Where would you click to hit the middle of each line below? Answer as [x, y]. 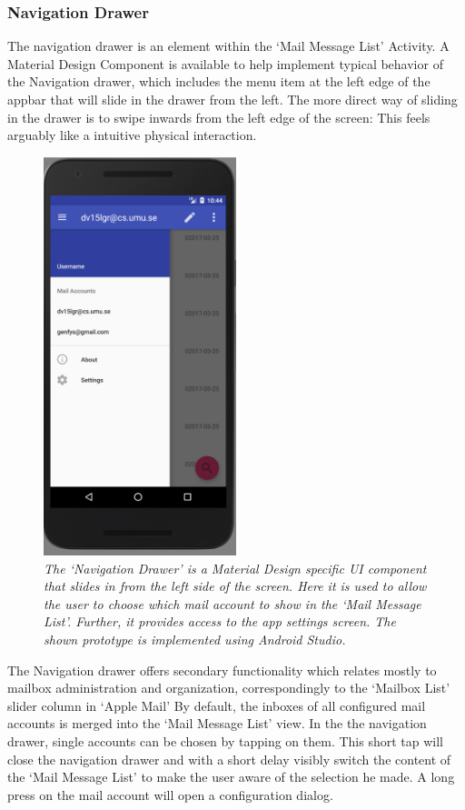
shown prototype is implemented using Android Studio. [195, 640]
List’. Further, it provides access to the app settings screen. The [220, 621]
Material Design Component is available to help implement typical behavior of [225, 63]
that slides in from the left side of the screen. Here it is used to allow [235, 586]
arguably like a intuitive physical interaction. [132, 135]
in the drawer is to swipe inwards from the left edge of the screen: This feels [219, 117]
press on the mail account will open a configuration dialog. [170, 794]
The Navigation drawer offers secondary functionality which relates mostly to [222, 670]
